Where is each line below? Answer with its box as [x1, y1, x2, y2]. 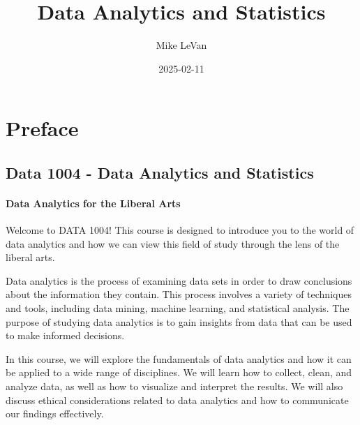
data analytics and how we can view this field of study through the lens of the [6, 236, 340, 251]
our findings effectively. [6, 406, 104, 421]
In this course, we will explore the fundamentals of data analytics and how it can [6, 351, 352, 366]
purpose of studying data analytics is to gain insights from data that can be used [6, 314, 352, 329]
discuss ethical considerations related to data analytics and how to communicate [6, 392, 349, 407]
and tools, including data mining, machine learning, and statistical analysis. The [6, 301, 350, 315]
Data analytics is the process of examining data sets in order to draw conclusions [6, 273, 352, 288]
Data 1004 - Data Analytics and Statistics [6, 161, 314, 183]
